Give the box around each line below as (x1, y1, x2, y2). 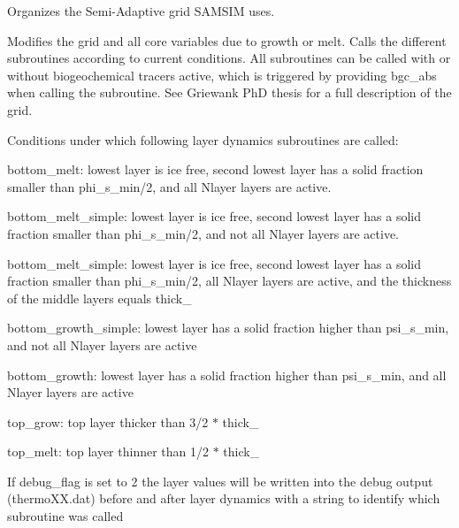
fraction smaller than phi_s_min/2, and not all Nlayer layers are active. (7, 224, 399, 242)
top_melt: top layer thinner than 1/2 (7, 442, 209, 461)
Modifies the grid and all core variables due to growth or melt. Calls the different (7, 31, 447, 50)
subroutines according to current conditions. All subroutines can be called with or (7, 49, 451, 67)
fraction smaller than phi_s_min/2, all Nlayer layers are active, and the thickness (7, 272, 452, 290)
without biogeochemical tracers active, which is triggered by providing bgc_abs (7, 65, 437, 84)
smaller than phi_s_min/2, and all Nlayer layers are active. (7, 177, 332, 195)
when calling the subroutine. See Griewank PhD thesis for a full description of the (7, 83, 452, 102)
